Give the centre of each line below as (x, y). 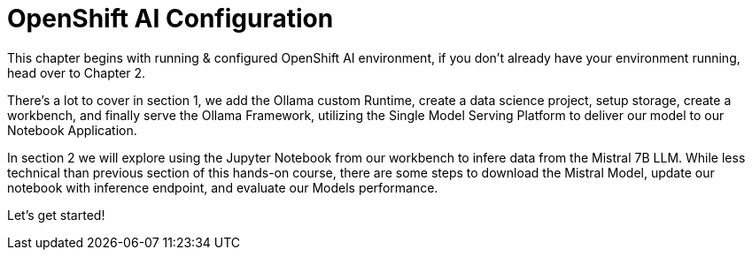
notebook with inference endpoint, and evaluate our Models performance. (223, 187)
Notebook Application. (72, 130)
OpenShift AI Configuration (171, 19)
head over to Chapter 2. (77, 72)
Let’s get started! (56, 215)
